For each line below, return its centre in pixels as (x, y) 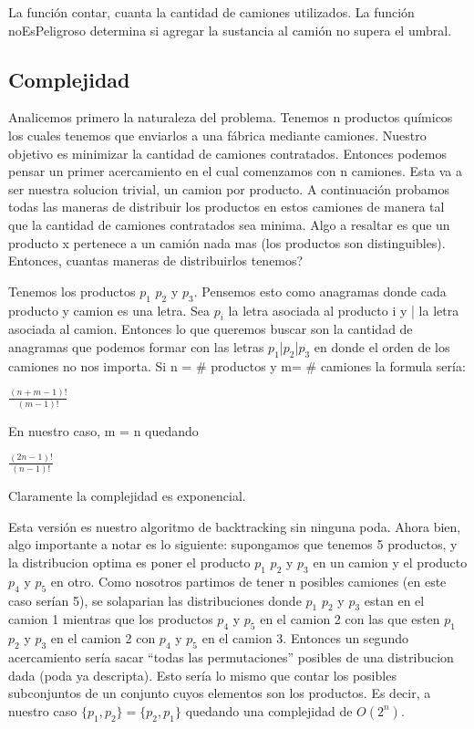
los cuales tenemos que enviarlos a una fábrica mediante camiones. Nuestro (217, 135)
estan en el (394, 600)
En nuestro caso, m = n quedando (103, 430)
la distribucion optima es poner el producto (129, 562)
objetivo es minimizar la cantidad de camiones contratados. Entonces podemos (227, 153)
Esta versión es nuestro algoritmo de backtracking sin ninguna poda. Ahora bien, (235, 526)
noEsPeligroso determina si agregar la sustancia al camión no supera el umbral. (230, 30)
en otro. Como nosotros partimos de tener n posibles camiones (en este (248, 581)
